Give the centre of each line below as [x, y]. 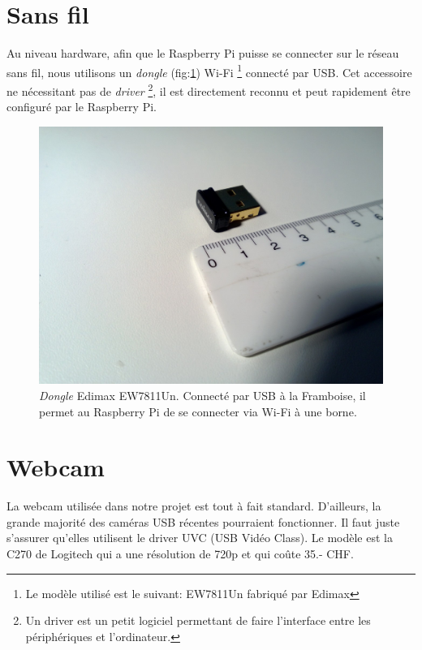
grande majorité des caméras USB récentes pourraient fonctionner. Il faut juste [203, 521]
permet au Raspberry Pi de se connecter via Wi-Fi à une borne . [198, 411]
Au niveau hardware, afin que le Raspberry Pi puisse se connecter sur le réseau [203, 53]
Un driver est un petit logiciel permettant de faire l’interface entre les [198, 620]
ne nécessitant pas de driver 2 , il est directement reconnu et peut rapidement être [209, 89]
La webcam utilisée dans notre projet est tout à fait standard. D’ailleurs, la [194, 506]
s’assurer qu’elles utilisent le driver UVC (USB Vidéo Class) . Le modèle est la [200, 538]
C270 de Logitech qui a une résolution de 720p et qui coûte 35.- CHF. [180, 554]
